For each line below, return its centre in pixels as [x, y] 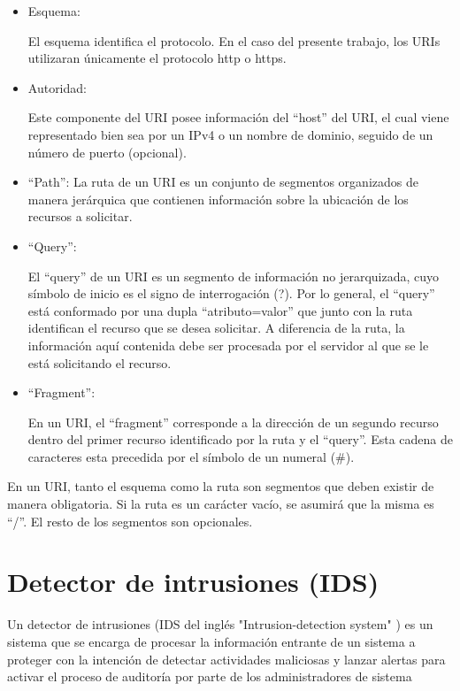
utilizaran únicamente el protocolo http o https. [157, 58]
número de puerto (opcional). [107, 152]
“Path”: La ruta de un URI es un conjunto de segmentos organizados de [223, 182]
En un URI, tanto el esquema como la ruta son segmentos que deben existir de [221, 486]
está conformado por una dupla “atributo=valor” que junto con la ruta [220, 310]
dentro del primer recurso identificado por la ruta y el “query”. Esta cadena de [240, 439]
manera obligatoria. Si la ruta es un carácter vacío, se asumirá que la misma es [221, 504]
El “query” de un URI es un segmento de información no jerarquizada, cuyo [234, 276]
